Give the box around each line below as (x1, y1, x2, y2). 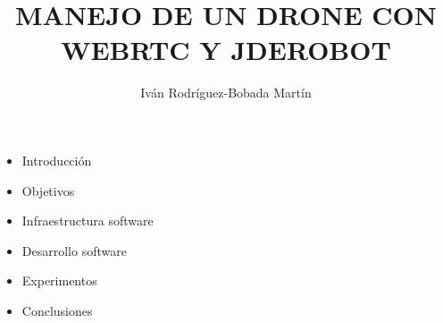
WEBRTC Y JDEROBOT (61, 31, 391, 68)
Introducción (21, 150, 92, 169)
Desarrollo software (21, 241, 127, 259)
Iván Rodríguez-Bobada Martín (140, 83, 312, 102)
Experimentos (21, 271, 97, 290)
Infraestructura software (21, 211, 154, 230)
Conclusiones (21, 301, 93, 319)
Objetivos (21, 181, 75, 200)
